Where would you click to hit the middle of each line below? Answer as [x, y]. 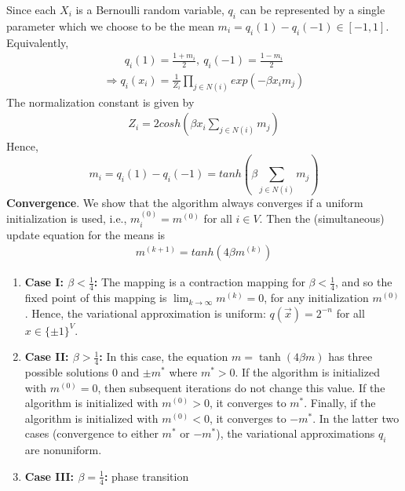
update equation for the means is [86, 234]
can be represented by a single [312, 9]
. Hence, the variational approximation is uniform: [145, 313]
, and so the [364, 282]
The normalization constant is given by [100, 102]
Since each [31, 9]
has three [350, 356]
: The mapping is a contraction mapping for [199, 282]
